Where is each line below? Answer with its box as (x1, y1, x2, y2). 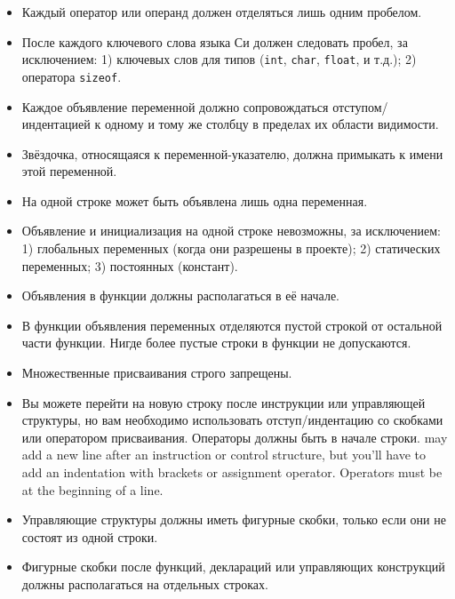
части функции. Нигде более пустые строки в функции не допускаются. (21, 333, 411, 352)
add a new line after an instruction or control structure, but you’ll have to (21, 445, 427, 464)
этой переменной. (21, 162, 117, 180)
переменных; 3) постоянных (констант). (21, 256, 238, 275)
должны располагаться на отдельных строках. (21, 574, 268, 593)
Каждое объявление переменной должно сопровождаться (21, 97, 329, 116)
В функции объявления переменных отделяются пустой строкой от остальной (21, 315, 443, 334)
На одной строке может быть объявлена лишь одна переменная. (21, 191, 368, 210)
